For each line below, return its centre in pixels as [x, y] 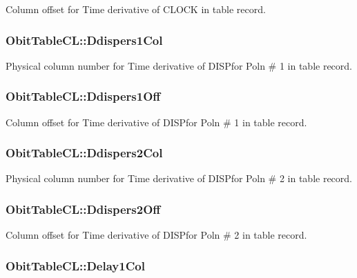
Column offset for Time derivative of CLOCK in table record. [136, 9]
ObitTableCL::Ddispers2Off [83, 209]
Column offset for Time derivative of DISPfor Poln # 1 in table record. [156, 122]
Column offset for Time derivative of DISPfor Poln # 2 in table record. [156, 235]
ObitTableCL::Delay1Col [75, 265]
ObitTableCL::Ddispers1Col [84, 40]
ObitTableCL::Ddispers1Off [83, 96]
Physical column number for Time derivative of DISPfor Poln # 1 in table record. [179, 65]
